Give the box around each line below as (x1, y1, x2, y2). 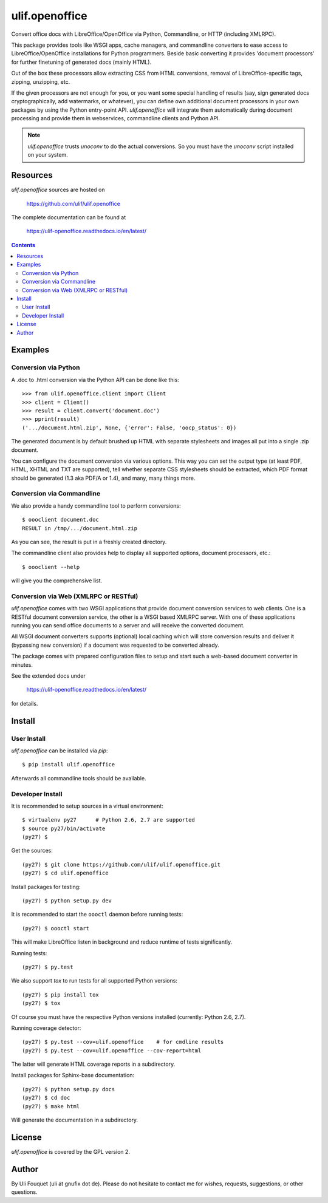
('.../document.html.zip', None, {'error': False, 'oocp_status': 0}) (22, 424, 237, 431)
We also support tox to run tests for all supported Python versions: (11, 977, 177, 984)
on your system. (27, 151, 68, 158)
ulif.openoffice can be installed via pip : (11, 747, 109, 754)
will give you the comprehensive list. (11, 577, 103, 584)
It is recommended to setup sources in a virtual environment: (11, 802, 163, 809)
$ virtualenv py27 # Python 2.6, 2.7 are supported (22, 817, 196, 823)
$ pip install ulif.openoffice (22, 761, 115, 768)
